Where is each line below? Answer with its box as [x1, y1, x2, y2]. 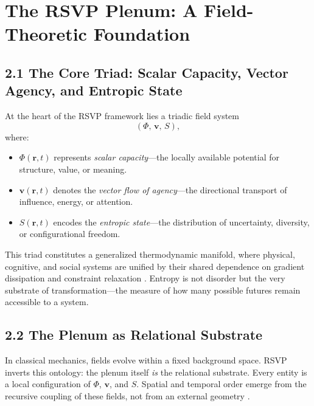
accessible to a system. [5, 295, 89, 308]
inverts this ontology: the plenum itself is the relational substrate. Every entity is [5, 365, 307, 378]
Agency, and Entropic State [5, 81, 183, 100]
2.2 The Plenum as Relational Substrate [5, 325, 263, 344]
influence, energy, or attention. [19, 195, 133, 208]
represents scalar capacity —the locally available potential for [54, 151, 279, 163]
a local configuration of [5, 377, 91, 390]
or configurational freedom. [19, 227, 120, 240]
